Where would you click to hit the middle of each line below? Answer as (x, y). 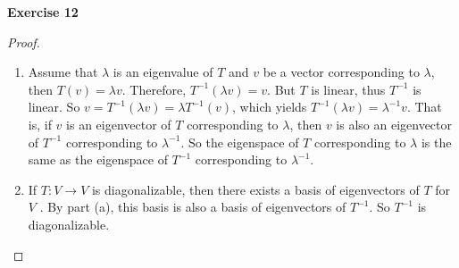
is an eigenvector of (119, 124)
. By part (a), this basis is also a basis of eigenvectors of (193, 207)
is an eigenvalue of (163, 72)
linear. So (54, 107)
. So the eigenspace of (240, 142)
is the (436, 142)
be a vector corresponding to (341, 72)
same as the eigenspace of (98, 159)
